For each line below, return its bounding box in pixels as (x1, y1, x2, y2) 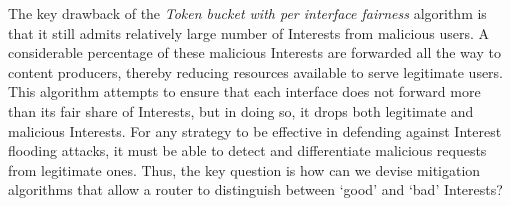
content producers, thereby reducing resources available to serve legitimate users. (8, 61, 504, 82)
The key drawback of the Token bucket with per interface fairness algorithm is (8, 3, 487, 23)
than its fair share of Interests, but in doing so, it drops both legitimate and (8, 100, 474, 121)
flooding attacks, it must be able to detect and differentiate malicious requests (8, 140, 487, 161)
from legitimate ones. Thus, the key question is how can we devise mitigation (8, 159, 481, 180)
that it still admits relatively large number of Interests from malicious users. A (8, 22, 490, 43)
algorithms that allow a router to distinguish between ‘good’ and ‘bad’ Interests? (8, 179, 503, 200)
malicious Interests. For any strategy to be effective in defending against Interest (8, 120, 502, 141)
